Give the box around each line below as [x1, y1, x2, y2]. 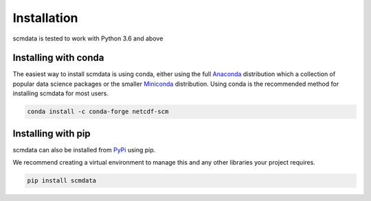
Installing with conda [12, 52, 104, 64]
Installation [12, 10, 78, 25]
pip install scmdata [27, 177, 96, 185]
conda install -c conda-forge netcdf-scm [27, 108, 169, 116]
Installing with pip [12, 128, 91, 139]
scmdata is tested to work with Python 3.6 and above [12, 34, 164, 43]
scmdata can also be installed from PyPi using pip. [12, 145, 156, 154]
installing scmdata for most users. [12, 89, 109, 97]
